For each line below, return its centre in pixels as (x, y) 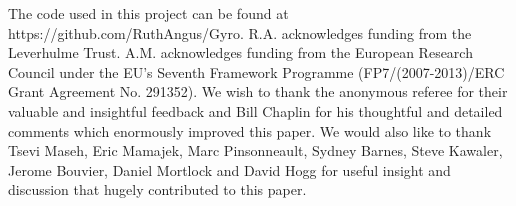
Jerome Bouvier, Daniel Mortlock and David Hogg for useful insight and (229, 169)
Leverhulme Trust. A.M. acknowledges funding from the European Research (240, 52)
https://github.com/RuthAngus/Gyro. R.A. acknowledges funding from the (240, 32)
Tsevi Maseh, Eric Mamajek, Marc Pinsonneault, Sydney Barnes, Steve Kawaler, (255, 150)
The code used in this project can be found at (148, 13)
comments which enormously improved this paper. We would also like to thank (250, 130)
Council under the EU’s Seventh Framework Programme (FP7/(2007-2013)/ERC (256, 71)
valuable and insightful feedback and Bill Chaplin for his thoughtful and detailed (255, 110)
